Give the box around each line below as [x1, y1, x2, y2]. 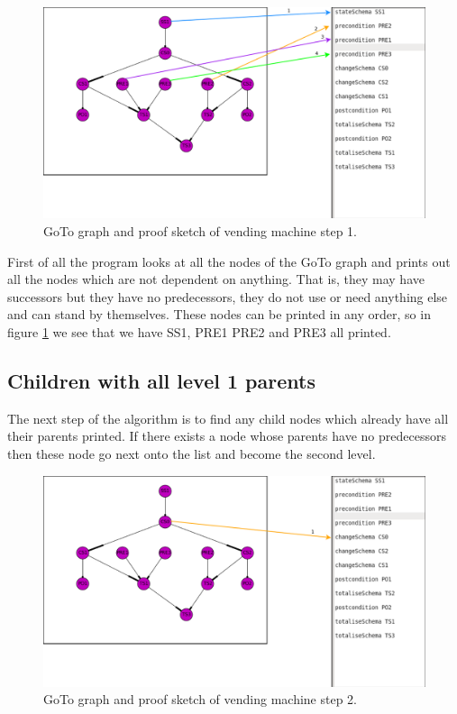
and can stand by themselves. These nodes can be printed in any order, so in [7, 305, 431, 324]
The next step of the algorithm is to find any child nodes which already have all [7, 408, 449, 427]
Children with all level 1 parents [7, 366, 315, 394]
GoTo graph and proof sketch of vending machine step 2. [43, 690, 358, 709]
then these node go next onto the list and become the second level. [7, 444, 376, 462]
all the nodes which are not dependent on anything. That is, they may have [7, 270, 425, 288]
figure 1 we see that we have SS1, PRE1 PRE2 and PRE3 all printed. [7, 322, 391, 341]
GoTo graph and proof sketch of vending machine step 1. [43, 221, 358, 240]
